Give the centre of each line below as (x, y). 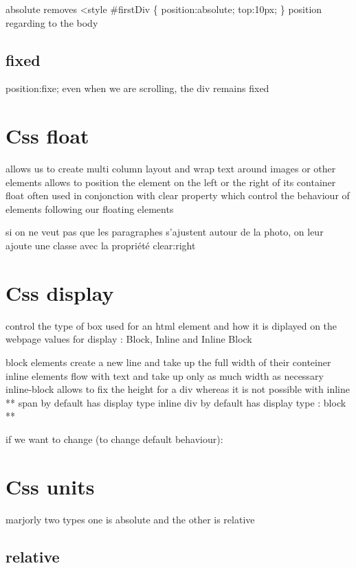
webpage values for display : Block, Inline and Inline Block (129, 339)
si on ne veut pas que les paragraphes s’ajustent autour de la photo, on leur (165, 232)
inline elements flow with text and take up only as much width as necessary (165, 375)
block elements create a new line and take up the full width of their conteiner (168, 362)
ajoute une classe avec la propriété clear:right (101, 246)
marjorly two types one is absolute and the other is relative (130, 519)
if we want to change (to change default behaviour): (114, 439)
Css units (50, 486)
